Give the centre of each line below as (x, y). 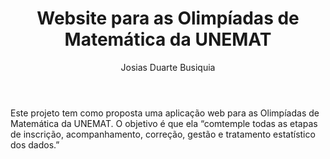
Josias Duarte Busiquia (168, 67)
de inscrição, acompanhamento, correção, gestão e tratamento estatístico (163, 134)
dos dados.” (35, 144)
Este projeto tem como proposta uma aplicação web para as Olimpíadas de (165, 113)
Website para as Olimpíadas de (168, 18)
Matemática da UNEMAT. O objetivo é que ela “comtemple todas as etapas (164, 123)
